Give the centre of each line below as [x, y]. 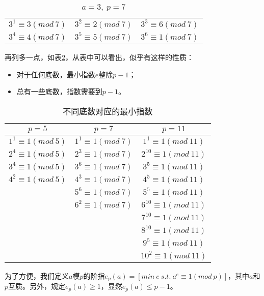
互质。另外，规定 [37, 286]
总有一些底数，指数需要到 [59, 91]
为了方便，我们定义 [37, 275]
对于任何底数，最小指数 [56, 74]
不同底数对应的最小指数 [108, 111]
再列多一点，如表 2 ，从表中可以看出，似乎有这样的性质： [99, 57]
